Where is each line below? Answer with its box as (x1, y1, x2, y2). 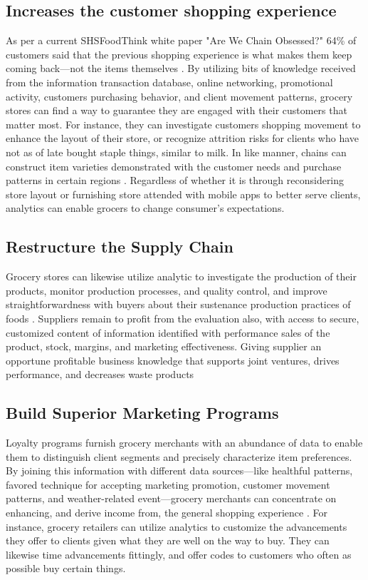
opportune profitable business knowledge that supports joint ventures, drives (6, 352, 340, 367)
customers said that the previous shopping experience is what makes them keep (6, 46, 352, 61)
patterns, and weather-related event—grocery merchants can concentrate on (6, 491, 337, 506)
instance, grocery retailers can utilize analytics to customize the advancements (6, 519, 347, 534)
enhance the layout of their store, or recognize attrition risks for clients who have (6, 131, 359, 146)
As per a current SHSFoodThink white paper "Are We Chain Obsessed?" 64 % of (6, 33, 357, 48)
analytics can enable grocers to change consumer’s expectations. (6, 200, 285, 215)
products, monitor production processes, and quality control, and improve (6, 283, 327, 297)
